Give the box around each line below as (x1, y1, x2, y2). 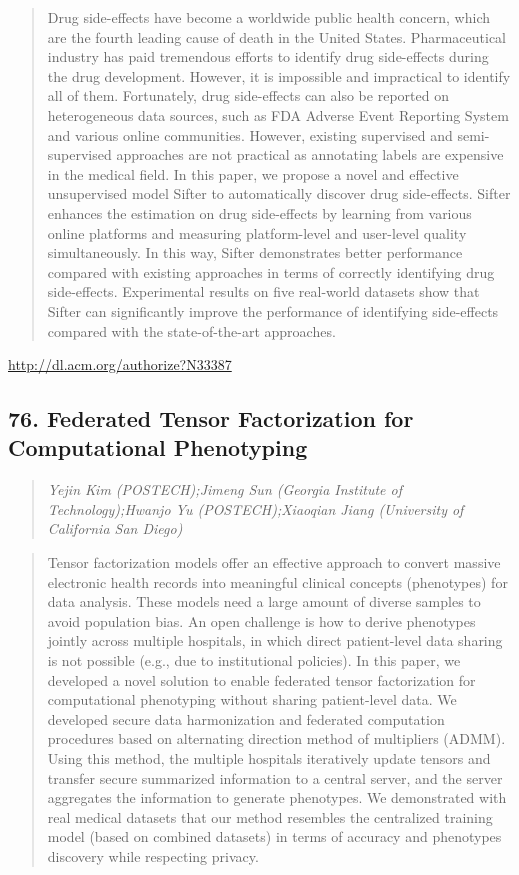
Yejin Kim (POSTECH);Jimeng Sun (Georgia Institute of (47, 479, 402, 500)
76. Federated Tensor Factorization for (8, 403, 414, 434)
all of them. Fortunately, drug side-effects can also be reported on (47, 85, 449, 106)
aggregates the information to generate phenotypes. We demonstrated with (47, 787, 507, 808)
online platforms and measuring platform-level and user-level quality (47, 222, 467, 243)
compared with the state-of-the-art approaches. (47, 320, 336, 341)
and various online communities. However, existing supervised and (47, 124, 453, 145)
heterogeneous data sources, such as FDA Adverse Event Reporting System (47, 104, 509, 125)
